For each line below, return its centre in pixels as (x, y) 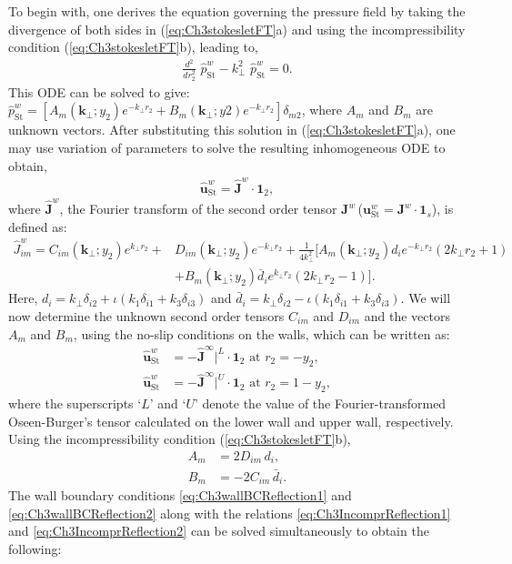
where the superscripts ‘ (75, 403)
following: (35, 548)
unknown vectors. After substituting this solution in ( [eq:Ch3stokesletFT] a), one (232, 130)
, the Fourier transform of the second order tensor (198, 209)
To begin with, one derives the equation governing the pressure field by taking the (237, 11)
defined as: (38, 226)
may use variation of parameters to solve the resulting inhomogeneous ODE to (227, 147)
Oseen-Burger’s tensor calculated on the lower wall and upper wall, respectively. (231, 421)
